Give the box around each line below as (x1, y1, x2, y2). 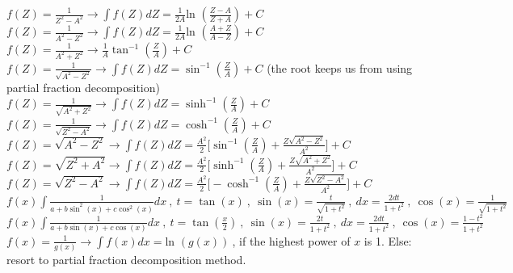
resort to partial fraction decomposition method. (6, 251, 246, 268)
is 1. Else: (364, 232, 412, 249)
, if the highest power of (232, 232, 351, 249)
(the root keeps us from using (267, 59, 413, 76)
